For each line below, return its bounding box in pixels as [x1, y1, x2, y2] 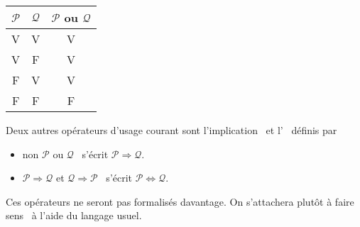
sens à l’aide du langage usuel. [6, 208, 142, 223]
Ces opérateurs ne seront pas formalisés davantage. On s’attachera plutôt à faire [6, 194, 354, 209]
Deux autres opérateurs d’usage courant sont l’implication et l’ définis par [6, 123, 337, 137]
